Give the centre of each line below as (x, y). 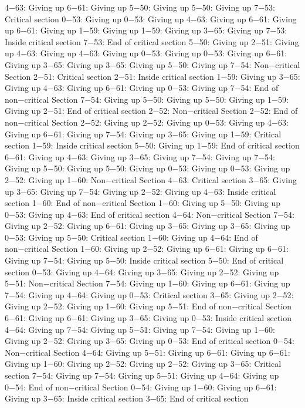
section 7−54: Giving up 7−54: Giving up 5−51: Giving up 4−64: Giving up (142, 375)
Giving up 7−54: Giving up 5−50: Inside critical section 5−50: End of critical (144, 260)
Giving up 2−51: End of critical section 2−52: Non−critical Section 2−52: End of (151, 111)
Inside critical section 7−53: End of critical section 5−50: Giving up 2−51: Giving (152, 41)
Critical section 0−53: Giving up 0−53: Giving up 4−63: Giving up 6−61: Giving (151, 18)
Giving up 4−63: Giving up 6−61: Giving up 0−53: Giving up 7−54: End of (142, 88)
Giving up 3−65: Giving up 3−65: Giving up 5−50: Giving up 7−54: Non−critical (152, 64)
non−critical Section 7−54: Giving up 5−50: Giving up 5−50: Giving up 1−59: (147, 99)
